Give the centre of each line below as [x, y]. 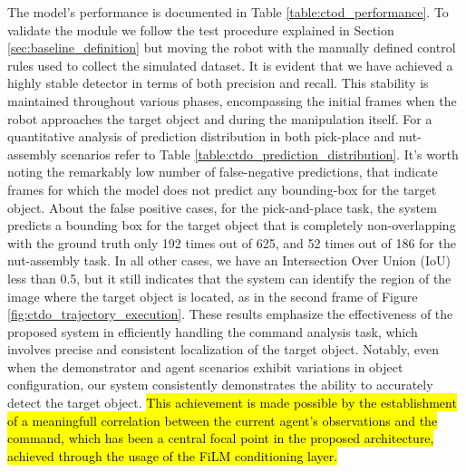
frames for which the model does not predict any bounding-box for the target [222, 189]
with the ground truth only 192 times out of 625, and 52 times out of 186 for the [232, 242]
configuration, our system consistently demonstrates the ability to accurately [220, 385]
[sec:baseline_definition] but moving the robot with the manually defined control [232, 48]
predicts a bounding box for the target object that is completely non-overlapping [232, 225]
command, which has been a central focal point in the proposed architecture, [221, 438]
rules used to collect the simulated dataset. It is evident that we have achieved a [230, 65]
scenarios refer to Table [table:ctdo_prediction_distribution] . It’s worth [260, 154]
